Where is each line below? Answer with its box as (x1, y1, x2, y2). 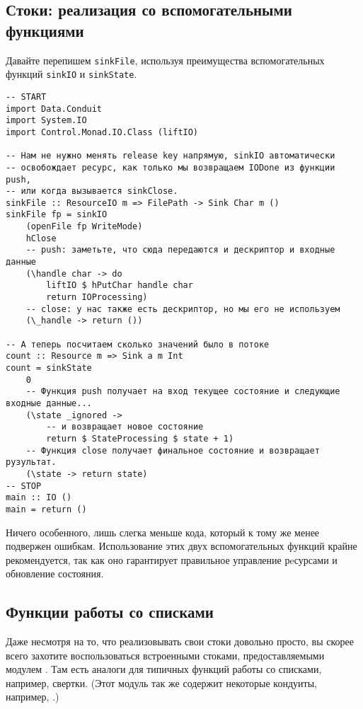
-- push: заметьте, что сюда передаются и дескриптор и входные (25, 245, 335, 255)
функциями (6, 19, 84, 41)
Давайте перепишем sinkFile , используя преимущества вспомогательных (6, 52, 325, 67)
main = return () (6, 504, 87, 514)
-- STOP (6, 480, 42, 491)
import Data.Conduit (6, 103, 103, 114)
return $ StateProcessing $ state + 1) (46, 433, 234, 444)
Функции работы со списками (6, 601, 214, 623)
